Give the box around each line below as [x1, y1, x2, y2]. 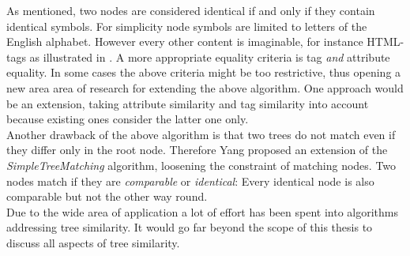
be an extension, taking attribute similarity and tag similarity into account [6, 95, 369, 111]
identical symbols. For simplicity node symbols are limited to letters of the [6, 17, 367, 34]
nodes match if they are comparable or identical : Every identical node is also [6, 172, 374, 189]
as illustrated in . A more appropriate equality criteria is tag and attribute [29, 48, 390, 65]
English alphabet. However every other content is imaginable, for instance [6, 33, 363, 50]
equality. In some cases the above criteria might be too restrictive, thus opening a [6, 64, 401, 81]
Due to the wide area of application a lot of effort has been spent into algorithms [6, 203, 398, 220]
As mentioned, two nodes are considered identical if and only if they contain [6, 2, 375, 18]
